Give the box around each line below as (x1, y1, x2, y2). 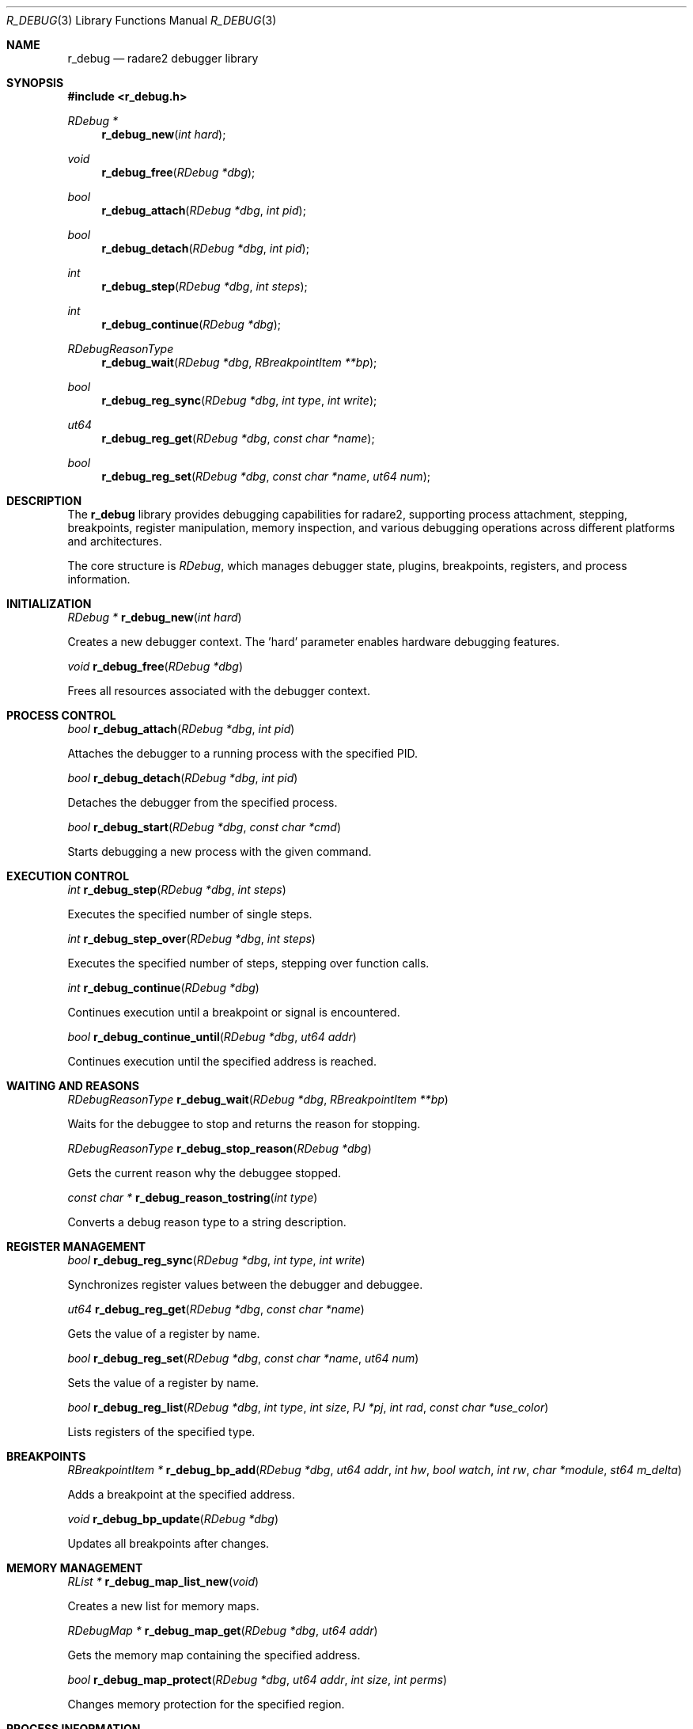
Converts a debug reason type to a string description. (67, 1215, 346, 1229)
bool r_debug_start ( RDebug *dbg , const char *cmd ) (67, 820, 342, 834)
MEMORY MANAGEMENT (6, 1561, 143, 1575)
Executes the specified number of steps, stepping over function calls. (67, 956, 430, 970)
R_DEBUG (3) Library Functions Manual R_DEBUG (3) (6, 13, 277, 27)
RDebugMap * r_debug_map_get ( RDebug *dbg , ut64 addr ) (67, 1624, 378, 1637)
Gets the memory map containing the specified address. (67, 1648, 361, 1662)
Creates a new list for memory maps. (67, 1599, 259, 1613)
